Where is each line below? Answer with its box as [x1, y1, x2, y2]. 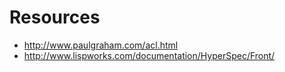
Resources [9, 6, 101, 29]
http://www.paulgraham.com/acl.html [23, 39, 179, 51]
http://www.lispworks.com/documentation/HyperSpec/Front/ [23, 49, 276, 61]
